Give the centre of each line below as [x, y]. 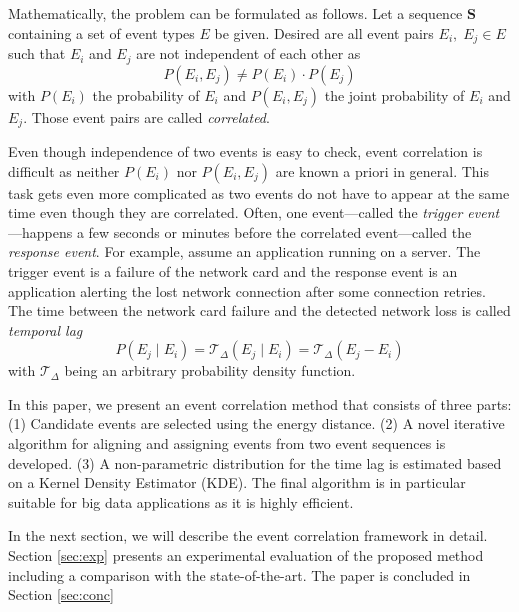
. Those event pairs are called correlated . [146, 116]
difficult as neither [64, 170]
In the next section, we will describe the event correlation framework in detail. [248, 535]
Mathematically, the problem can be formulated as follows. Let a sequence [235, 13]
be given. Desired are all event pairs [324, 32]
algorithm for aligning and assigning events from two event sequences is [227, 443]
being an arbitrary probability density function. [210, 370]
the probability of [146, 94]
